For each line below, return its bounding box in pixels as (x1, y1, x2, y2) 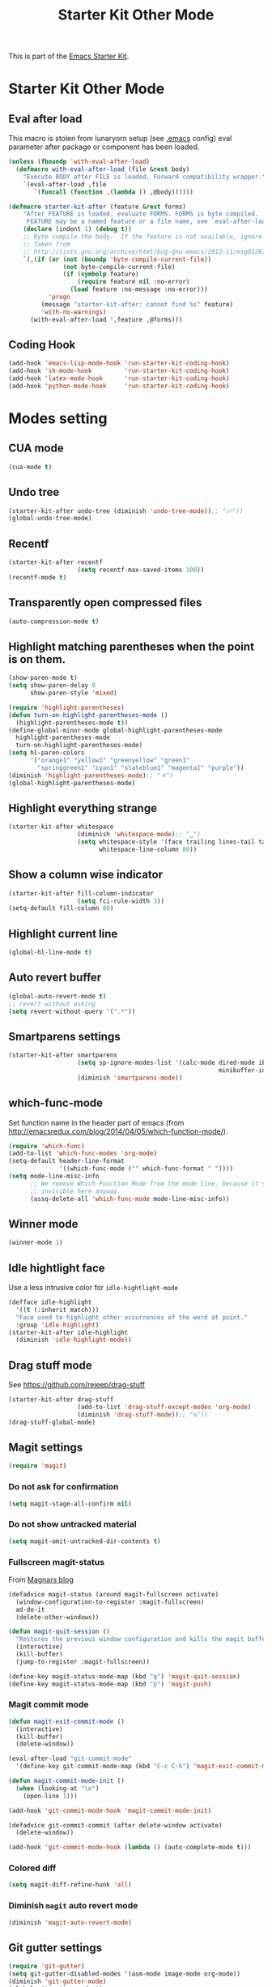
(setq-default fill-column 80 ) (8, 904, 114, 912)
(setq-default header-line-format (8, 1157, 125, 1165)
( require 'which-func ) (8, 1142, 85, 1150)
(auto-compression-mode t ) (8, 617, 100, 626)
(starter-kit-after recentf (8, 558, 104, 566)
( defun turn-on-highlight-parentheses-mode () (8, 711, 168, 719)
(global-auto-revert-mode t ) (8, 992, 107, 1000)
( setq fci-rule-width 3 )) (77, 897, 164, 905)
